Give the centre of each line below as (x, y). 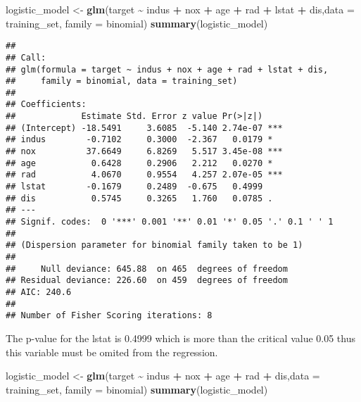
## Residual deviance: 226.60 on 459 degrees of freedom (147, 281)
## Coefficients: (46, 105)
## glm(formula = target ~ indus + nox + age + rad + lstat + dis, (167, 69)
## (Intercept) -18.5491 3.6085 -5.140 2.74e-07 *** (144, 128)
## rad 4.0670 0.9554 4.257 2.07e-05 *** (144, 175)
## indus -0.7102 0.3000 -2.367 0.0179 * (139, 140)
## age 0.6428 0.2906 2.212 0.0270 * (139, 163)
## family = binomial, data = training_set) (122, 81)
